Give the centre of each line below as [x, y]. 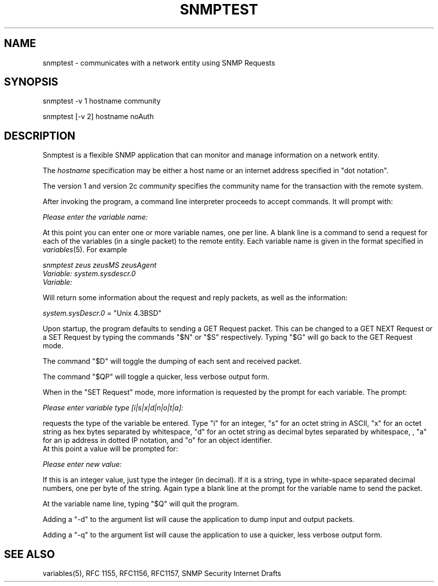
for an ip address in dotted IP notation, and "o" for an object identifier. [157, 440]
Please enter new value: [82, 464]
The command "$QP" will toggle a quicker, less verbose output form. [156, 377]
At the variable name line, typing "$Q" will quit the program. [141, 504]
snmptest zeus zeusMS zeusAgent [99, 265]
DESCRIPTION [40, 136]
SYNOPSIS [31, 82]
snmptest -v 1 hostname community [101, 101]
